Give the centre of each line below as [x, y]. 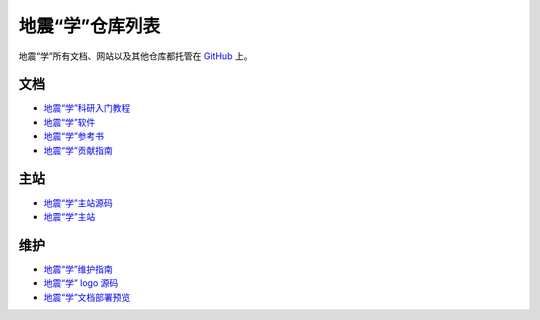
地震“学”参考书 [74, 136]
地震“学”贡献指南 [78, 150]
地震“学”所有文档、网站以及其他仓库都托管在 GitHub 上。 [135, 56]
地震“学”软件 [69, 122]
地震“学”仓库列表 [89, 26]
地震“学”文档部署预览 [87, 297]
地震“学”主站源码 [78, 202]
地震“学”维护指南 [78, 269]
